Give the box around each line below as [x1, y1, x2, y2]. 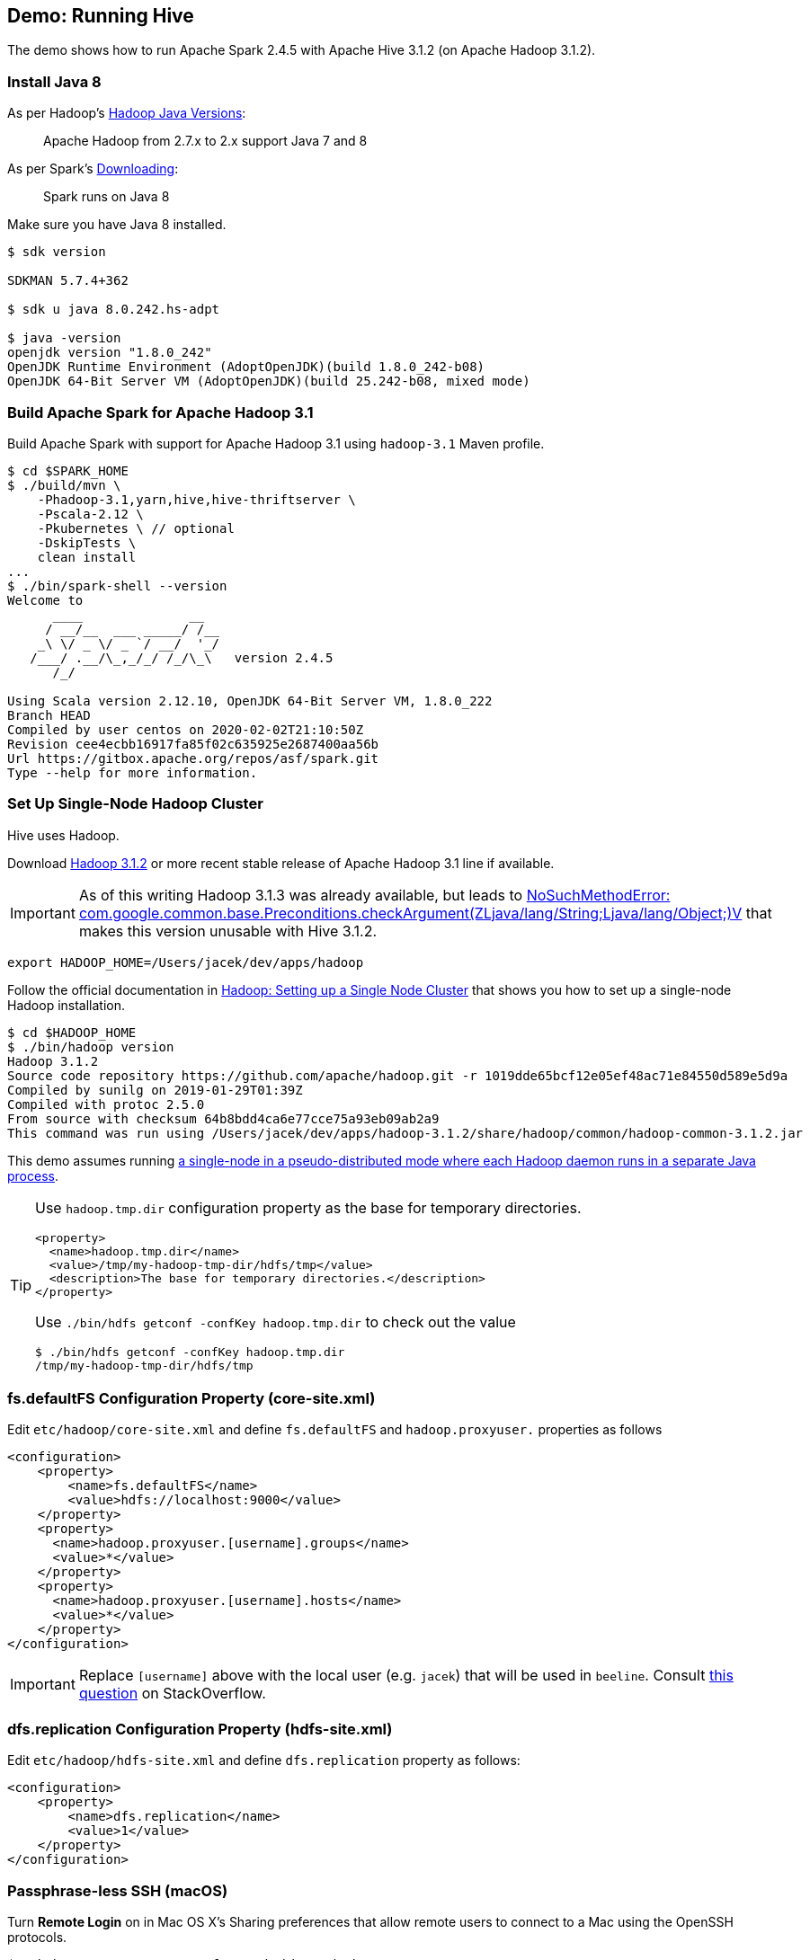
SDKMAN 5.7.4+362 [7, 273, 129, 288]
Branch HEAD [7, 707, 91, 723]
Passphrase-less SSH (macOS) [7, 1881, 228, 1900]
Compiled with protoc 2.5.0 [7, 1096, 205, 1112]
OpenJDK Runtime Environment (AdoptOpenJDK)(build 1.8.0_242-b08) [7, 359, 485, 375]
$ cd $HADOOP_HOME [7, 1024, 137, 1040]
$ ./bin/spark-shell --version [7, 578, 227, 593]
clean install [37, 549, 137, 564]
